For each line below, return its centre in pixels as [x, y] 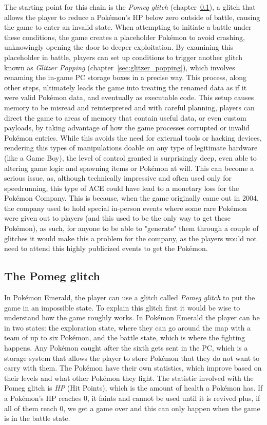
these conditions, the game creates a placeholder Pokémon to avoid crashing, [125, 37]
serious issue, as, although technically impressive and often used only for [118, 178]
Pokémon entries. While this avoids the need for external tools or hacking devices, [133, 137]
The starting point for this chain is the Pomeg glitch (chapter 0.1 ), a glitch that [130, 7]
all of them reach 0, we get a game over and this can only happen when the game [132, 408]
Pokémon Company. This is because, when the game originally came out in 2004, [131, 198]
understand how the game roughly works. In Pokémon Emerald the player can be [132, 317]
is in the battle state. [37, 418]
